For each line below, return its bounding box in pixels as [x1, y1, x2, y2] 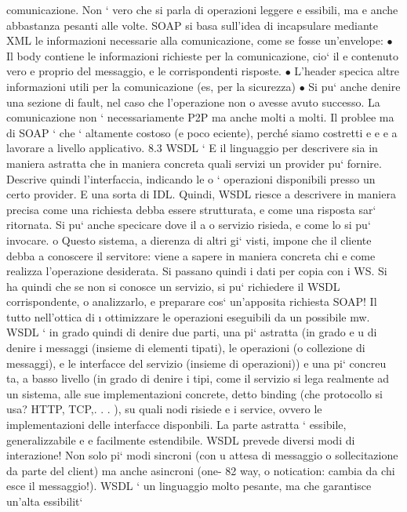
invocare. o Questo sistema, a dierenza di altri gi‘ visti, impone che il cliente [6, 231, 372, 248]
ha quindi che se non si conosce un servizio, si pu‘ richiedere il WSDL [6, 278, 340, 294]
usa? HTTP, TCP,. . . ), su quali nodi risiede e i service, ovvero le [6, 401, 322, 417]
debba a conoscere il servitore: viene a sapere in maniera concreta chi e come [6, 247, 376, 263]
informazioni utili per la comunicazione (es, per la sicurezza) [6, 78, 296, 94]
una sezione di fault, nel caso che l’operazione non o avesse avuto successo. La [6, 93, 380, 110]
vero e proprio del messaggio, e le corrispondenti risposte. [6, 63, 282, 79]
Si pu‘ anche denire [308, 78, 401, 94]
